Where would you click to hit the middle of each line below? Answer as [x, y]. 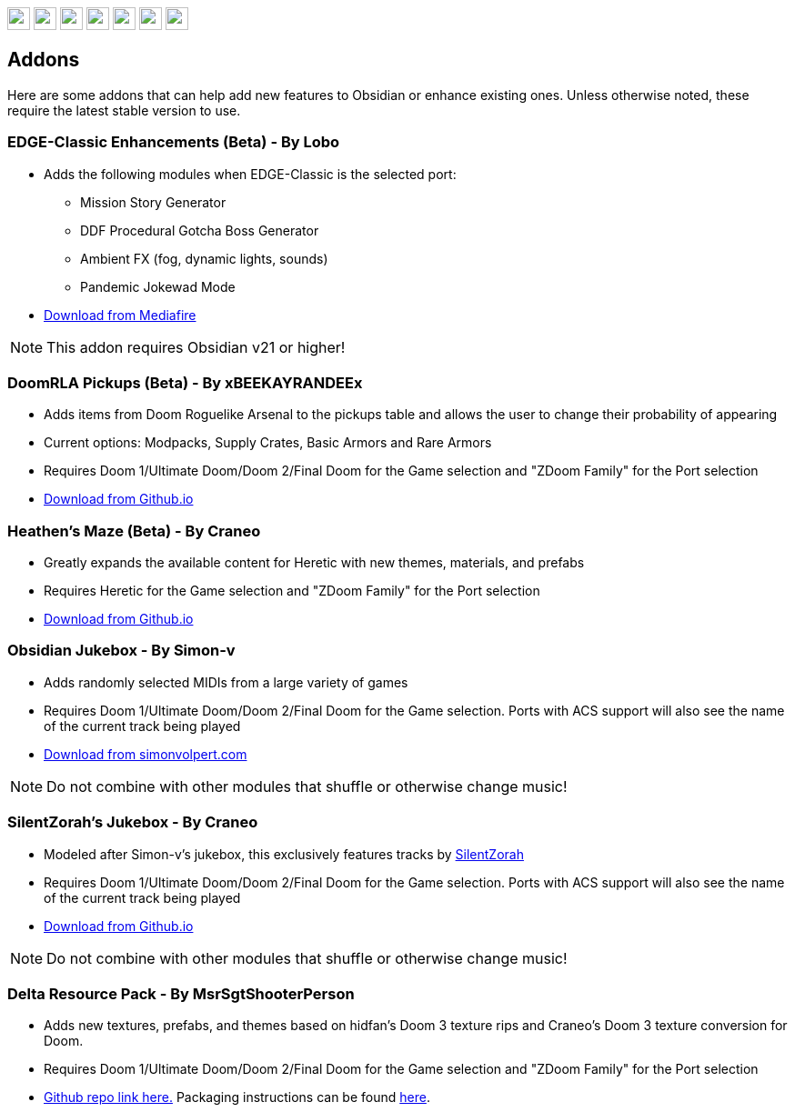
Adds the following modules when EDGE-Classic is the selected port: [250, 174]
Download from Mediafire [120, 315]
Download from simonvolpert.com [146, 754]
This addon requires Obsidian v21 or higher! [196, 347]
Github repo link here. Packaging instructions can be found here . [237, 1097]
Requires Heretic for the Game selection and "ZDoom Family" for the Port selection [292, 591]
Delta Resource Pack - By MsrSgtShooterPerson [181, 993]
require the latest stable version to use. [124, 110]
